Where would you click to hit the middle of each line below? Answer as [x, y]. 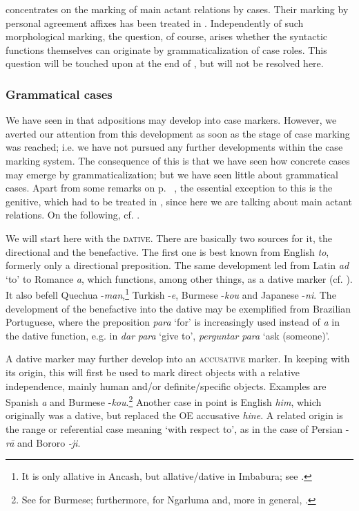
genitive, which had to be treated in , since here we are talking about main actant [179, 201]
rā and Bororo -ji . [43, 442]
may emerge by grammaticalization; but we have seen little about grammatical [172, 174]
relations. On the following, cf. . [73, 215]
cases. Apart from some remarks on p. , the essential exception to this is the [169, 188]
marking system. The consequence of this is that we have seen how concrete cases [178, 160]
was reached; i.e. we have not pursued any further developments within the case [174, 147]
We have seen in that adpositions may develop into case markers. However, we [171, 120]
